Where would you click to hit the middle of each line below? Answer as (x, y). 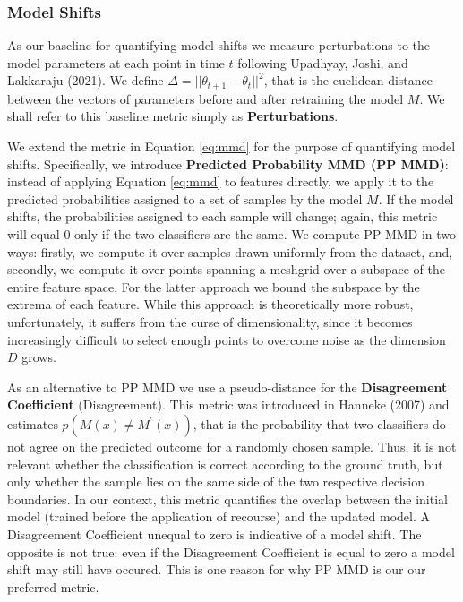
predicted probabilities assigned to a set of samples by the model (185, 198)
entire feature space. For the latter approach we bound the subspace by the (214, 286)
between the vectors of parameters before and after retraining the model (206, 98)
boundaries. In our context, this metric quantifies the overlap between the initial (227, 499)
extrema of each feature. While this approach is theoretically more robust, (210, 304)
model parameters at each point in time (116, 62)
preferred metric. (53, 586)
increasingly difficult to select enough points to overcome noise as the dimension (227, 339)
